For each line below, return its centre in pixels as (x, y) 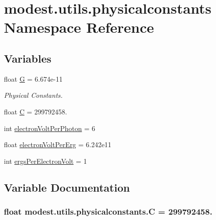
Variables (28, 58)
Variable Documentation (67, 187)
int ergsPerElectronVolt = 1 (45, 161)
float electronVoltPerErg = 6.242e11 (58, 144)
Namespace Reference (79, 27)
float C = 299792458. (36, 111)
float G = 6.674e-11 (33, 78)
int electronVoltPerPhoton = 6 (50, 128)
